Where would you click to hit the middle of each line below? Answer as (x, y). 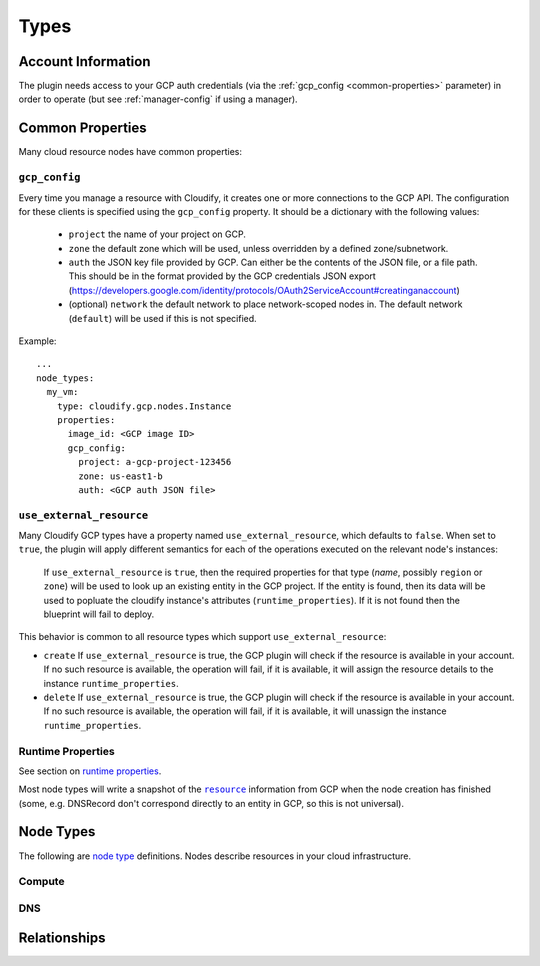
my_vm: (62, 392)
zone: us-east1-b (121, 476)
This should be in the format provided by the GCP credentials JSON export (222, 276)
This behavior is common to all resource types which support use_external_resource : (202, 637)
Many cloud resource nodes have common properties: (130, 152)
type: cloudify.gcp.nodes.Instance (144, 406)
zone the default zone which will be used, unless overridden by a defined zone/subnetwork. (258, 248)
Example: (37, 341)
